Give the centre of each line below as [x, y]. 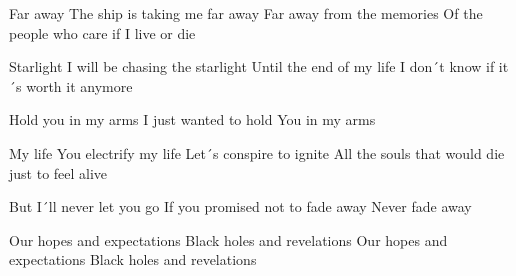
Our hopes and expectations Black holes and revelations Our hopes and [228, 239]
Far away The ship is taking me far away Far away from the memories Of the [246, 13]
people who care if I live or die [102, 32]
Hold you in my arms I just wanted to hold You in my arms [192, 119]
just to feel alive [58, 172]
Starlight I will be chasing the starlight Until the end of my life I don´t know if [252, 66]
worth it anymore [79, 85]
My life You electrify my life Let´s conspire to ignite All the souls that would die [257, 152]
